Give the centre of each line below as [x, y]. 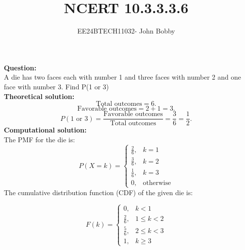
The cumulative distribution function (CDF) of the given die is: [98, 192]
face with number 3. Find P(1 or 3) [57, 86]
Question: [20, 67]
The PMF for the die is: [40, 139]
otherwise [157, 183]
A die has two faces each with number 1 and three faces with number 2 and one [122, 77]
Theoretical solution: [39, 96]
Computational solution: [45, 130]
